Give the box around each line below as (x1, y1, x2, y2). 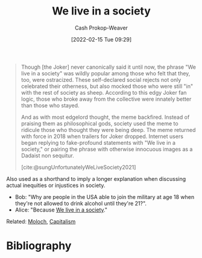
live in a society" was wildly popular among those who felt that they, (21, 69, 191, 77)
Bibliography (6, 239, 72, 253)
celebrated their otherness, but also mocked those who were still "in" (21, 83, 194, 90)
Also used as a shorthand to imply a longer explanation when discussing (6, 175, 186, 182)
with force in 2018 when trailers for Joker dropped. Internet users (21, 133, 184, 140)
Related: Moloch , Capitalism (6, 218, 76, 225)
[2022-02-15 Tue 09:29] (71, 36, 131, 43)
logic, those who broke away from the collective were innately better (21, 95, 192, 102)
